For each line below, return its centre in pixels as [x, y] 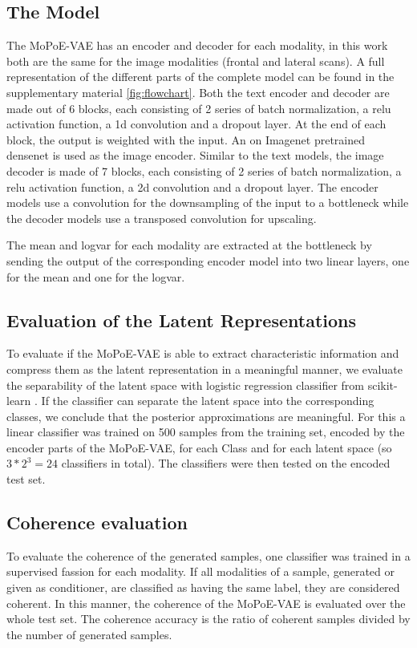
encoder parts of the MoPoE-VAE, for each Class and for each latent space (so [199, 447]
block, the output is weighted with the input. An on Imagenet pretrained [186, 139]
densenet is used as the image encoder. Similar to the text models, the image [195, 155]
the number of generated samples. [89, 634]
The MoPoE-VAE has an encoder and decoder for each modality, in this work [197, 45]
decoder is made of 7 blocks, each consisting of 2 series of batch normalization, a [204, 170]
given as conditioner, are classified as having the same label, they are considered [203, 587]
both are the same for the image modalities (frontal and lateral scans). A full [196, 61]
